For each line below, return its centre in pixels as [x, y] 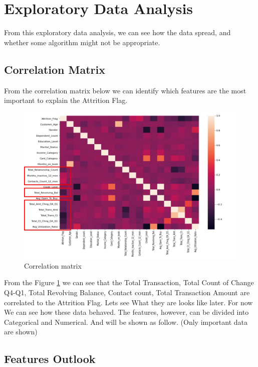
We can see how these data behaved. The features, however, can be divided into [126, 312]
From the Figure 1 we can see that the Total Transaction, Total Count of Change [129, 282]
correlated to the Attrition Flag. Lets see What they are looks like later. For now [128, 302]
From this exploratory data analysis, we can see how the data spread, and [117, 32]
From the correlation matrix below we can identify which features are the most [125, 90]
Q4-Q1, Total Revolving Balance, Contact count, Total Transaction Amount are [127, 292]
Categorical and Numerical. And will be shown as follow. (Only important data [126, 322]
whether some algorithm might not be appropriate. [82, 42]
